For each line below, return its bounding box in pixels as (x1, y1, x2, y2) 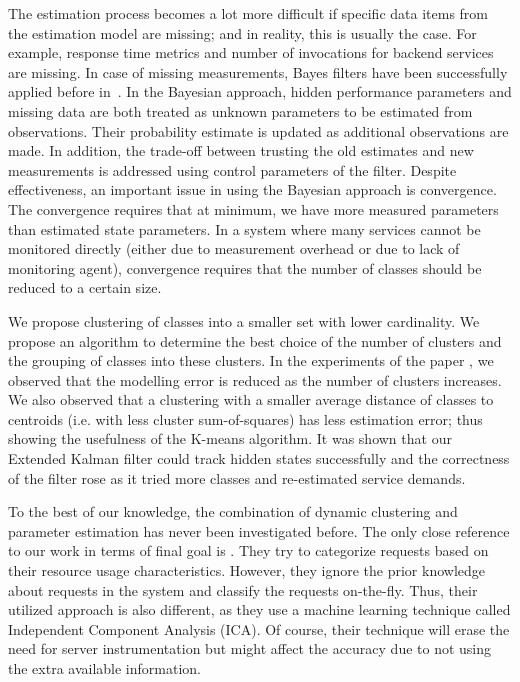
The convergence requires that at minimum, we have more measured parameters (8, 198, 499, 219)
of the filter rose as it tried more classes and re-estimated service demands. (8, 467, 466, 488)
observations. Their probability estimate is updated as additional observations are (8, 120, 509, 141)
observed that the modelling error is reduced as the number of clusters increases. (8, 369, 502, 390)
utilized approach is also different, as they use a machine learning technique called (8, 599, 511, 620)
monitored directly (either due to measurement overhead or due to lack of (8, 238, 460, 259)
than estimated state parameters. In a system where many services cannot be (8, 218, 481, 239)
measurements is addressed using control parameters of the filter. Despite (8, 159, 457, 180)
